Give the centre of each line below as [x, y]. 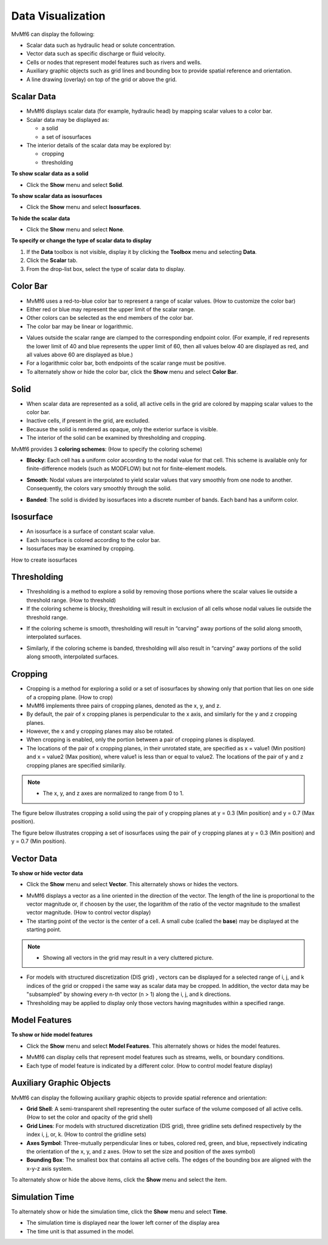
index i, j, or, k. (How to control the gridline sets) [87, 1134]
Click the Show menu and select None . [75, 230]
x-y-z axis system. [50, 1168]
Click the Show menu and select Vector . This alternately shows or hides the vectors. [133, 884]
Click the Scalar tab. [52, 260]
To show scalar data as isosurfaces [57, 196]
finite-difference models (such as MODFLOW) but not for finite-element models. [127, 468]
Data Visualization [58, 16]
